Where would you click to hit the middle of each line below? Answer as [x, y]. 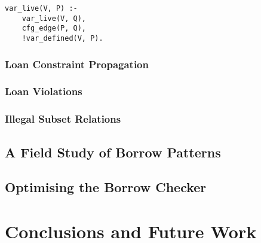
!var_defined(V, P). [62, 38]
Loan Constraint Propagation [77, 64]
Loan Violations [44, 91]
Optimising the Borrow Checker [106, 187]
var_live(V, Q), [54, 18]
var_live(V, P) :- [41, 8]
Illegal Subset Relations [63, 119]
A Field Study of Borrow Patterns [113, 152]
